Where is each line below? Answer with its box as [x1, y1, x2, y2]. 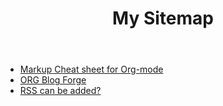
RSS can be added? [19, 85, 102, 97]
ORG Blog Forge [19, 74, 87, 86]
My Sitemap [112, 7, 214, 30]
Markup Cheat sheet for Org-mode [19, 63, 164, 76]
